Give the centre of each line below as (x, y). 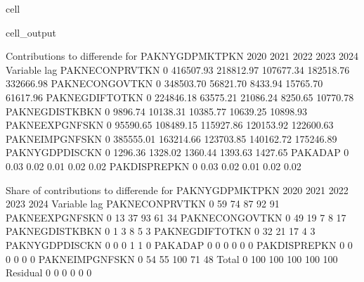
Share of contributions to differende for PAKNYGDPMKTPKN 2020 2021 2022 (177, 190)
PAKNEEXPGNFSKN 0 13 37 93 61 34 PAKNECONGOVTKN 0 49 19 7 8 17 (176, 217)
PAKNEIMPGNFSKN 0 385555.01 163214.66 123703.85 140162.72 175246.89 (171, 138)
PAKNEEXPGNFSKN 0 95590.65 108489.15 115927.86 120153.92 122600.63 (170, 125)
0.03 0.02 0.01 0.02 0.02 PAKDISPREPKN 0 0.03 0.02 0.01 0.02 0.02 (154, 166)
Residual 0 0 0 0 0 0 (49, 273)
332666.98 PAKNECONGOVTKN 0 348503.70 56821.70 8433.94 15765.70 (164, 83)
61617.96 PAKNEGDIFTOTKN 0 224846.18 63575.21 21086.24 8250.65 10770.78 (180, 97)
